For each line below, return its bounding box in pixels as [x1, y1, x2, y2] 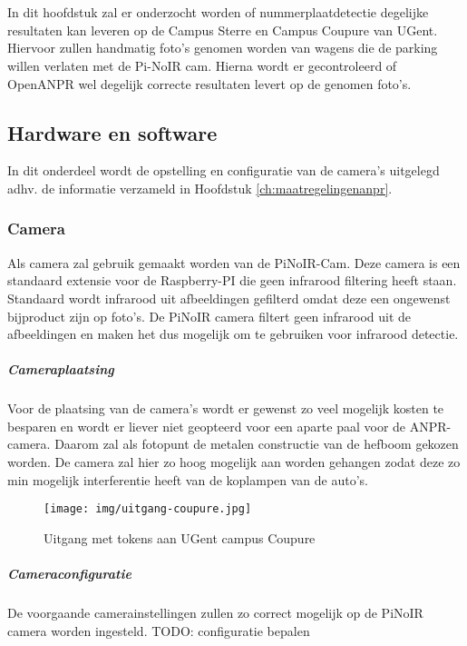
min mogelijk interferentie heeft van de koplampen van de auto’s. [7, 470, 368, 489]
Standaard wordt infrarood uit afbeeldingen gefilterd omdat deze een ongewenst [7, 288, 451, 307]
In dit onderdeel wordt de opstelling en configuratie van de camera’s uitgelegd [7, 161, 440, 180]
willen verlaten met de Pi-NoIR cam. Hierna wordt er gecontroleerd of [7, 55, 397, 75]
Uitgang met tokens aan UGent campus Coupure [44, 528, 316, 547]
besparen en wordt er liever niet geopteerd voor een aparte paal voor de [7, 416, 406, 435]
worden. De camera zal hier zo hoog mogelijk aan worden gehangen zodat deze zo [7, 452, 461, 472]
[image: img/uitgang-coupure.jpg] [44, 502, 252, 516]
